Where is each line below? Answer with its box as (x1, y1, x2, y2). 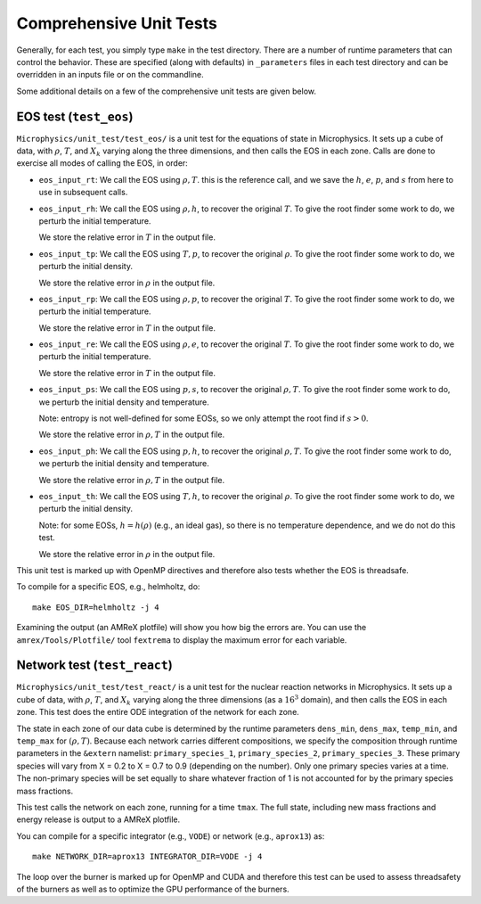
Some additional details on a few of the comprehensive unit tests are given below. (16, 86, 316, 96)
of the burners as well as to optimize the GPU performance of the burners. (16, 883, 289, 894)
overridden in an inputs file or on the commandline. (16, 70, 204, 80)
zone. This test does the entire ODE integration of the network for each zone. (16, 707, 300, 718)
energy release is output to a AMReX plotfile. (16, 814, 181, 825)
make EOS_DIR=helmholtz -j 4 (32, 602, 159, 612)
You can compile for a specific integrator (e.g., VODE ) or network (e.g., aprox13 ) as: (16, 830, 325, 842)
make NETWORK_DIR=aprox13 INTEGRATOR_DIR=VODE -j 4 (32, 851, 263, 862)
